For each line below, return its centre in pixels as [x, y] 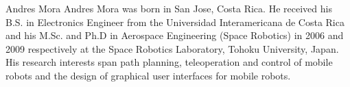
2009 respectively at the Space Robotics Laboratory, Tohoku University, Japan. [172, 48]
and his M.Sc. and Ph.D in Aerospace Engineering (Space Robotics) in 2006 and [175, 35]
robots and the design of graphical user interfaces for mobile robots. [148, 75]
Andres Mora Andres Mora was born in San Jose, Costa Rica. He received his [169, 8]
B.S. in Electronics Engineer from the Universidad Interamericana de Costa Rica [175, 22]
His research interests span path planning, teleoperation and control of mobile [169, 62]
